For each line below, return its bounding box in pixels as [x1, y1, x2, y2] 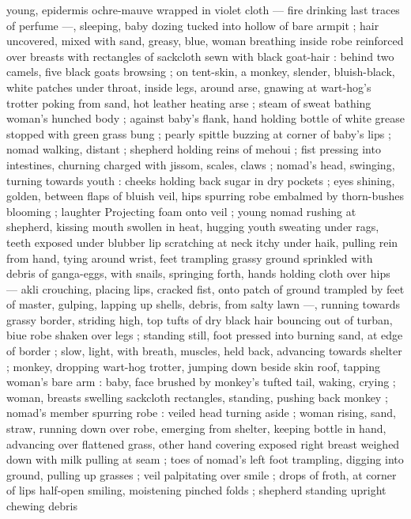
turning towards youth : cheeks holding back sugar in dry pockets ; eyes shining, [6, 172, 395, 188]
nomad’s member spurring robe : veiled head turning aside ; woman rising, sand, [6, 404, 396, 421]
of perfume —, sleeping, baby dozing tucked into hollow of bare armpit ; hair [6, 17, 379, 33]
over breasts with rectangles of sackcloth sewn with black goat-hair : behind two [6, 47, 394, 64]
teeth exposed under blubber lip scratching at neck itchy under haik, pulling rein [6, 233, 398, 250]
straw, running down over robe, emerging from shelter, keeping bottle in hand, [6, 420, 386, 437]
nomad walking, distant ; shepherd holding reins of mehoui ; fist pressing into [6, 141, 381, 157]
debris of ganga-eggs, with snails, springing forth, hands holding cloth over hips [6, 265, 390, 282]
